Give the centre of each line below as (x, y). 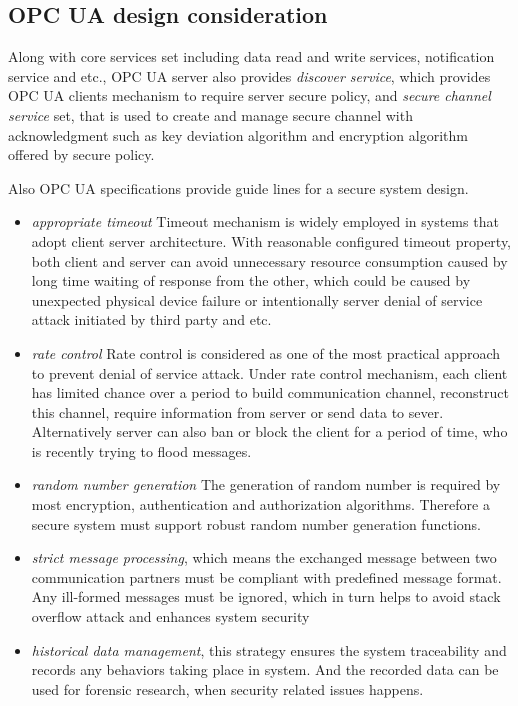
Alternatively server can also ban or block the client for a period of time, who (269, 431)
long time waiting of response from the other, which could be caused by (251, 280)
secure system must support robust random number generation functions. (256, 523)
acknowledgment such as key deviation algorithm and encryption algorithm (238, 134)
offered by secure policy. (81, 154)
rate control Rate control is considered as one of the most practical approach (266, 352)
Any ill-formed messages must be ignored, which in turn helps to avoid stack (266, 596)
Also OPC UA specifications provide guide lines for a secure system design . (238, 187)
